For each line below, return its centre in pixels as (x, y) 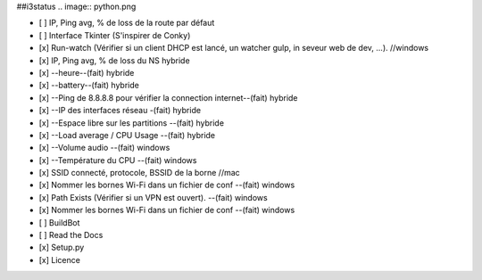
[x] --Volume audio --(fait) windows (104, 148)
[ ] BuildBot (59, 222)
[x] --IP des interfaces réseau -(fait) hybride (120, 111)
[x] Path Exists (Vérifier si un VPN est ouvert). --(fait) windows (153, 197)
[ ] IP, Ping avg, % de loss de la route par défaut (127, 23)
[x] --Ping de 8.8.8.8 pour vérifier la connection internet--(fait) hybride (168, 97)
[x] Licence (59, 259)
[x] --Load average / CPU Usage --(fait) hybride (127, 135)
